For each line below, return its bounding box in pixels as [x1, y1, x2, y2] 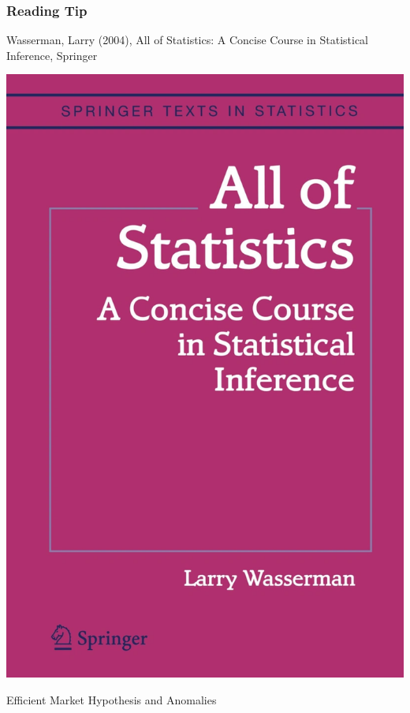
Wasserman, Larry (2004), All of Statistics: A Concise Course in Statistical [6, 32, 368, 48]
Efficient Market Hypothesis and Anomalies [6, 691, 217, 707]
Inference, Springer [6, 47, 98, 63]
